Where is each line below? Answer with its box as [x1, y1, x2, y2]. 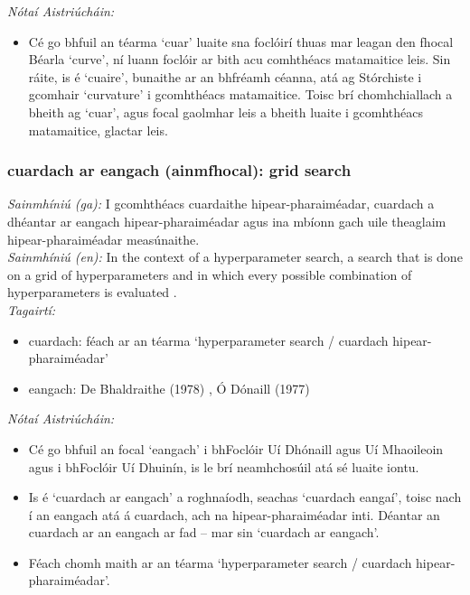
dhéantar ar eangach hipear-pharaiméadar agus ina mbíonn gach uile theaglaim [7, 211, 446, 230]
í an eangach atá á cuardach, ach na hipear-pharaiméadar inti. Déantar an [28, 505, 440, 524]
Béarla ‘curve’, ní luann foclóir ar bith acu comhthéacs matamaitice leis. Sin [28, 50, 451, 69]
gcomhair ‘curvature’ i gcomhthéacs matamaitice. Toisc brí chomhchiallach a [28, 85, 453, 104]
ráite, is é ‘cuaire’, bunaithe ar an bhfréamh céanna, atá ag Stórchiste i [28, 67, 422, 86]
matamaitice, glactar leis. [28, 120, 168, 139]
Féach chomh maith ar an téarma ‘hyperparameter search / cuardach [28, 553, 412, 572]
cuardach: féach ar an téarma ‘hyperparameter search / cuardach [28, 330, 389, 349]
